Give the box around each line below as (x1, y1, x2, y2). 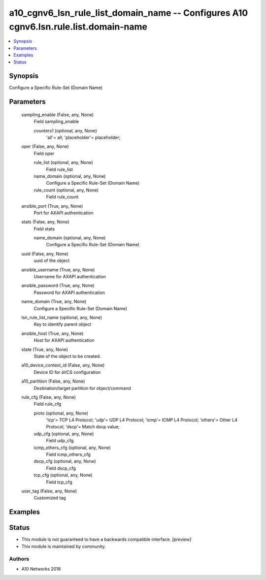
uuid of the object (33, 258, 70, 263)
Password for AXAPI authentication (33, 290, 105, 295)
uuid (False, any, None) (21, 251, 68, 257)
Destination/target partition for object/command (33, 385, 131, 391)
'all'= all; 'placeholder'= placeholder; (46, 134, 121, 140)
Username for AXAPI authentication (33, 274, 106, 280)
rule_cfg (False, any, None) (21, 394, 76, 400)
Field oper (33, 150, 55, 156)
